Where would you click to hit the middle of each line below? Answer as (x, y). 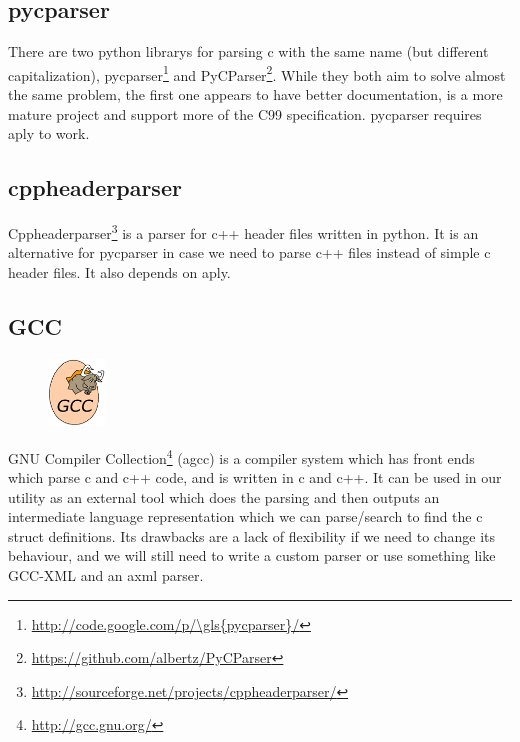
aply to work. (49, 133)
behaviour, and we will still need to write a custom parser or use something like (252, 555)
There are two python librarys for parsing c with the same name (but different (248, 51)
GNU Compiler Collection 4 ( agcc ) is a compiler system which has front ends (241, 456)
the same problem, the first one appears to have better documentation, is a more (255, 94)
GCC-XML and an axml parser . (106, 575)
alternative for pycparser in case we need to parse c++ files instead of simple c (249, 252)
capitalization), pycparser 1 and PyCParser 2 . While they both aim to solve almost (257, 73)
